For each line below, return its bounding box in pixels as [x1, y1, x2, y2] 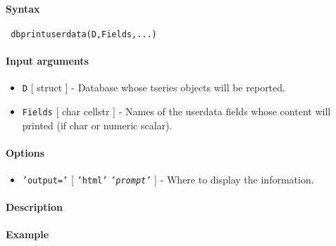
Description [6, 200, 63, 214]
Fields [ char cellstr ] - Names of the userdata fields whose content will [22, 103, 331, 118]
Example [6, 227, 49, 242]
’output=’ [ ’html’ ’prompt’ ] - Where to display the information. [22, 171, 314, 186]
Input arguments [6, 53, 89, 68]
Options [6, 145, 45, 160]
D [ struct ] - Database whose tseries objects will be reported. [22, 80, 285, 95]
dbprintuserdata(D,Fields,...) [11, 29, 157, 39]
